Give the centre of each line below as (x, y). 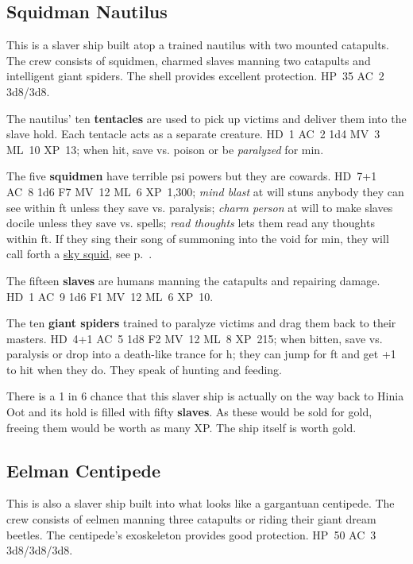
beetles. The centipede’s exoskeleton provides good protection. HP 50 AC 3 (191, 534)
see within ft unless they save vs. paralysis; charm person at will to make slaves (200, 207)
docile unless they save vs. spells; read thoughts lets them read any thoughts (191, 223)
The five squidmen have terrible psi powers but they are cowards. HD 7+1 (192, 176)
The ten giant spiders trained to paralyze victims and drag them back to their (201, 323)
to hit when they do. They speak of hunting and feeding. (145, 369)
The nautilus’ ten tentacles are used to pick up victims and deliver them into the (206, 118)
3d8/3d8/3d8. (40, 550)
